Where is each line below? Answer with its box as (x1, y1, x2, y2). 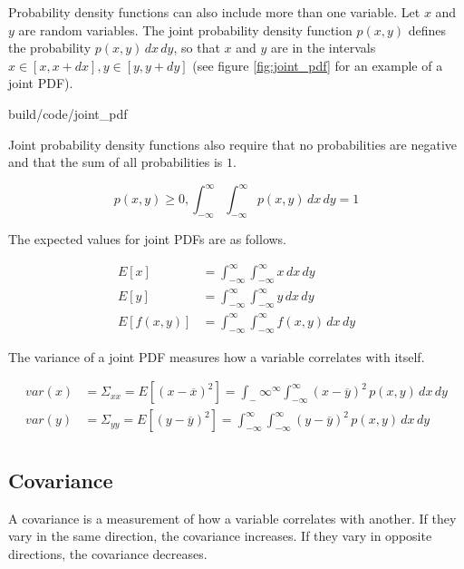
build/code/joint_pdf (8, 103, 128, 123)
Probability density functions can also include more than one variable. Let (8, 3, 420, 21)
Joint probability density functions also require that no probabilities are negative (8, 134, 458, 153)
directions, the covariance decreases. (8, 544, 208, 563)
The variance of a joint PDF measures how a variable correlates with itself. (8, 347, 425, 366)
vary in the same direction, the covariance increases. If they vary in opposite (8, 526, 432, 545)
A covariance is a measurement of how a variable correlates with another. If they (8, 508, 457, 527)
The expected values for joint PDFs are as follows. (8, 230, 287, 249)
